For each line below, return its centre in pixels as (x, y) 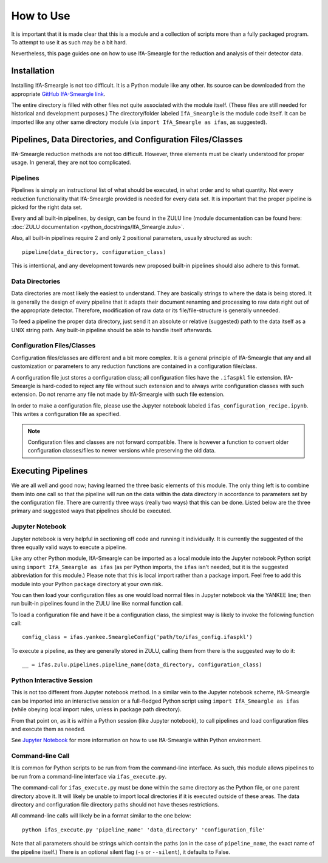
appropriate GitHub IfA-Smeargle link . (58, 94)
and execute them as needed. (49, 729)
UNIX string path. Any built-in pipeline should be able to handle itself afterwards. (112, 330)
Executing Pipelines (50, 471)
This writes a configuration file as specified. (66, 414)
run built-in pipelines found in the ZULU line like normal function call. (97, 604)
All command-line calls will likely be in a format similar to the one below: (101, 816)
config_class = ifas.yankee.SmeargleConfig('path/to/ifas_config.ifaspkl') (137, 637)
